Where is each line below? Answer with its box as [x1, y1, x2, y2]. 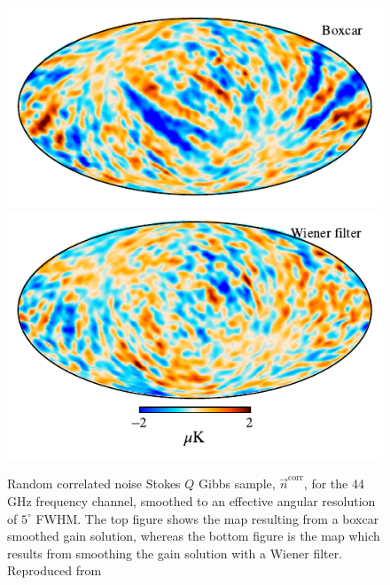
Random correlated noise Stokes [7, 474, 181, 493]
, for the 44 [303, 474, 364, 493]
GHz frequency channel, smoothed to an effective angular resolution [7, 492, 376, 511]
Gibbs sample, [199, 474, 276, 493]
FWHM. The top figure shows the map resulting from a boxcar [35, 509, 379, 527]
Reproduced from [7, 561, 102, 580]
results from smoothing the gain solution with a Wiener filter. [7, 543, 343, 562]
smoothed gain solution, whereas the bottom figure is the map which [7, 526, 380, 545]
